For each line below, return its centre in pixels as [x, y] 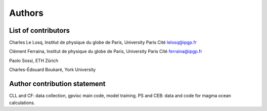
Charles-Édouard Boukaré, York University [52, 70]
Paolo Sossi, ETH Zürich [34, 60]
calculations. [22, 103]
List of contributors [40, 30]
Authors [26, 13]
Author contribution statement [57, 84]
